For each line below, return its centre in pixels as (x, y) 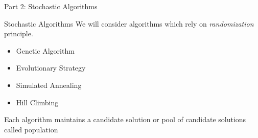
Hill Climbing (37, 102)
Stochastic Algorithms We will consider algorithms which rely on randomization (129, 23)
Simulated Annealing (49, 85)
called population (31, 129)
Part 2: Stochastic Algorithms (51, 6)
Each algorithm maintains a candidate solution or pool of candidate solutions (125, 119)
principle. (19, 33)
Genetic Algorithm (45, 50)
